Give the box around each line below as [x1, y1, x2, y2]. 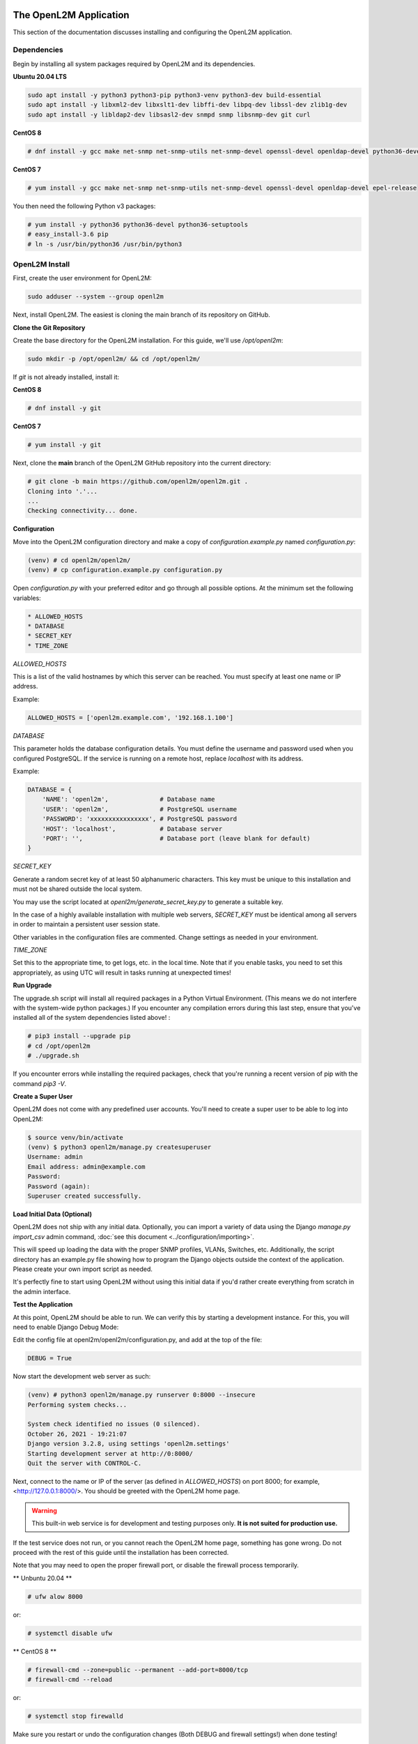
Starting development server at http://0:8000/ [27, 1450, 193, 1457]
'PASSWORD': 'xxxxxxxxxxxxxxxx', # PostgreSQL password [42, 815, 238, 823]
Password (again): [27, 1182, 91, 1190]
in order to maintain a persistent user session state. [13, 920, 160, 929]
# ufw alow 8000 [27, 1593, 84, 1600]
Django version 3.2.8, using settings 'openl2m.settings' [27, 1440, 230, 1448]
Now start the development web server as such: [13, 1372, 151, 1381]
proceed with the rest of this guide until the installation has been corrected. [13, 1548, 229, 1556]
